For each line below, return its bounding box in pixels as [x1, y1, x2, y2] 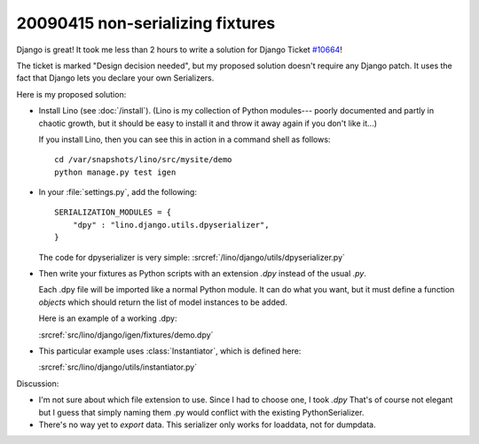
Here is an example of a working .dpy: [38, 313, 177, 323]
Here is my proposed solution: [16, 89, 127, 99]
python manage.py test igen [54, 167, 177, 177]
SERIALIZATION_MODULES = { [54, 207, 172, 217]
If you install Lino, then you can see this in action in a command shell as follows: [38, 134, 331, 144]
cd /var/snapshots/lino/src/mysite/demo [54, 155, 232, 165]
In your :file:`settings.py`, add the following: [38, 187, 197, 198]
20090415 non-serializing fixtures [16, 13, 276, 33]
